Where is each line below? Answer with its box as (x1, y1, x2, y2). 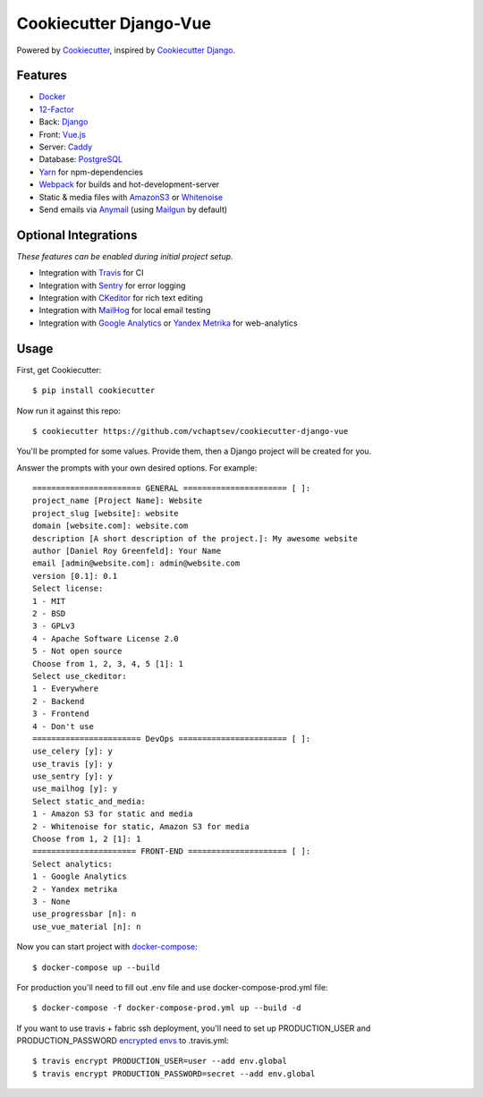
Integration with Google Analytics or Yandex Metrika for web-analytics (38, 318, 299, 328)
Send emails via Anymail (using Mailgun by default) (38, 204, 228, 215)
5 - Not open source (32, 646, 123, 657)
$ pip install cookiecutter (32, 386, 156, 395)
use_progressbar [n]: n (32, 909, 137, 919)
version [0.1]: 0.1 (32, 571, 118, 581)
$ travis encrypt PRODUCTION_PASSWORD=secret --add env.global (32, 1068, 316, 1078)
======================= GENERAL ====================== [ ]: (32, 483, 311, 494)
